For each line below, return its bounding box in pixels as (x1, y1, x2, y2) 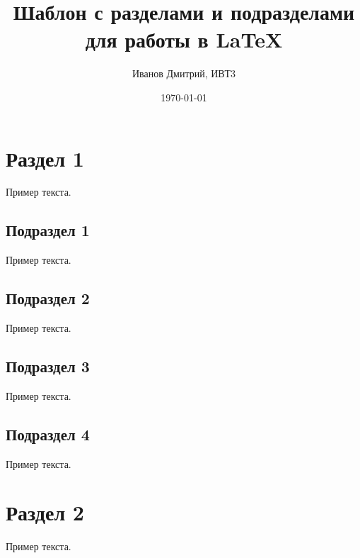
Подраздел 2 (6, 287, 90, 309)
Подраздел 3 (6, 355, 90, 377)
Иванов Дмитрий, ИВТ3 (132, 66, 236, 81)
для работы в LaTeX (85, 25, 283, 54)
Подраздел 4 (6, 423, 90, 445)
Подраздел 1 (6, 219, 90, 241)
